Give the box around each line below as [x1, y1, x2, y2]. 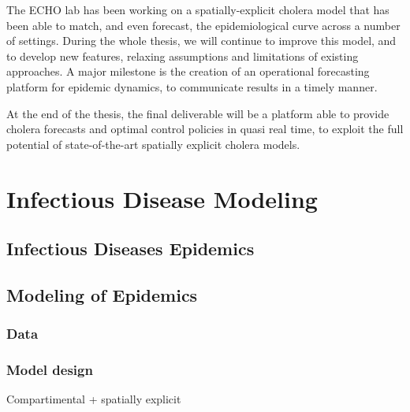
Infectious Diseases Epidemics [6, 236, 255, 261]
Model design [6, 360, 93, 380]
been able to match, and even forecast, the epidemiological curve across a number [6, 17, 401, 33]
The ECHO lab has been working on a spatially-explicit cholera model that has [6, 2, 389, 17]
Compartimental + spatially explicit [6, 391, 181, 407]
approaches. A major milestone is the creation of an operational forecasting [6, 63, 370, 80]
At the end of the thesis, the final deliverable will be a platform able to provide [6, 105, 389, 121]
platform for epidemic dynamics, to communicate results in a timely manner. [6, 78, 378, 95]
